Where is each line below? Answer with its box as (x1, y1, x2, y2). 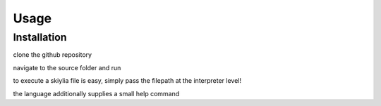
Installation (13, 31, 67, 44)
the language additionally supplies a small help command (13, 89, 180, 98)
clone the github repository (13, 51, 92, 59)
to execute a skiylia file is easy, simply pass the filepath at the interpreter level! (13, 77, 242, 85)
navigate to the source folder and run (13, 63, 121, 72)
